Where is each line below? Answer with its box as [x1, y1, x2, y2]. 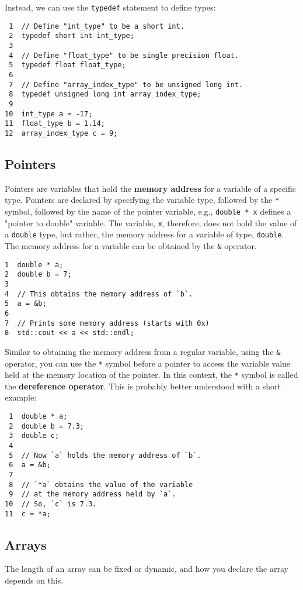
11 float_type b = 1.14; [5, 119, 105, 128]
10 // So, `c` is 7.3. [5, 499, 97, 508]
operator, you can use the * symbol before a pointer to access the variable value [5, 357, 291, 369]
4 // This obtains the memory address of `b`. [5, 289, 193, 298]
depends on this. [5, 574, 64, 586]
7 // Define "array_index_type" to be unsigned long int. [9, 80, 243, 89]
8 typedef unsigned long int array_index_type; [9, 90, 201, 99]
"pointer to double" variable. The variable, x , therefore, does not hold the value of [5, 216, 297, 229]
